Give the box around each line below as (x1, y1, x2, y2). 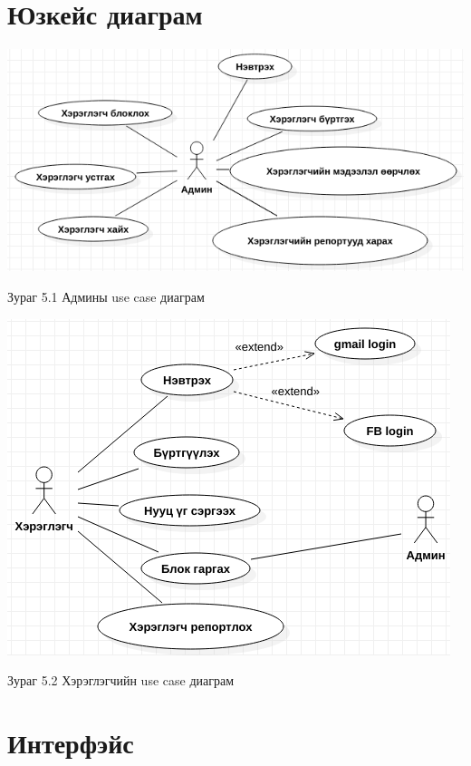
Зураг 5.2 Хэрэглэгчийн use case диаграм (7, 671, 235, 690)
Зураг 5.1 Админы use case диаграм (7, 286, 205, 305)
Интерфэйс (7, 723, 134, 761)
